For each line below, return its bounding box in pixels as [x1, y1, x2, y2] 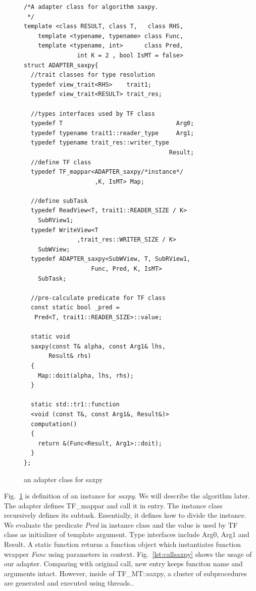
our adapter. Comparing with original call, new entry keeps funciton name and [4, 558, 243, 569]
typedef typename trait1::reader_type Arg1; [31, 129, 194, 137]
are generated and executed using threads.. [4, 578, 134, 588]
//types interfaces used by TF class [31, 110, 155, 117]
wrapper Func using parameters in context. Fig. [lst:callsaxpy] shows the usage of [4, 548, 252, 559]
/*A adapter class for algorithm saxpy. [24, 3, 159, 10]
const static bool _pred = [31, 304, 120, 311]
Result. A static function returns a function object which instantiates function [4, 539, 241, 549]
